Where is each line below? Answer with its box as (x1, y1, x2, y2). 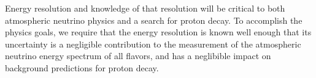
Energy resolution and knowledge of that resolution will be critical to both (5, 2, 285, 14)
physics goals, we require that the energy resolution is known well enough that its (5, 26, 312, 38)
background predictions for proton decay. (5, 61, 159, 74)
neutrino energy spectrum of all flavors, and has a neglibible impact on (5, 49, 271, 62)
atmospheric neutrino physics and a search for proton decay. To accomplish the (5, 13, 303, 26)
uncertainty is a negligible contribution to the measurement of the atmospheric (5, 37, 301, 50)
